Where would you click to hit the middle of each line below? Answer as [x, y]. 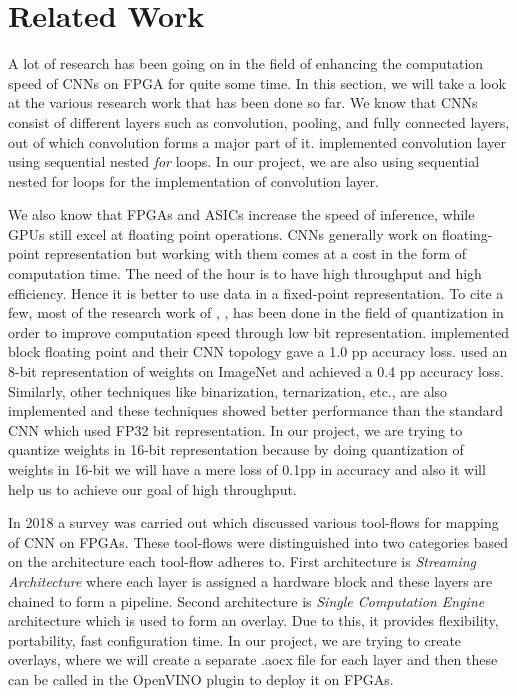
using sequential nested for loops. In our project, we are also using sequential [244, 161]
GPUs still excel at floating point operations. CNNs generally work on [223, 233]
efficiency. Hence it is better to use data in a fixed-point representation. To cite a [256, 292]
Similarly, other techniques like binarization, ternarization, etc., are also [228, 390]
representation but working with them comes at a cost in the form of [255, 253]
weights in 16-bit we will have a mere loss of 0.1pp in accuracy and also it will [247, 469]
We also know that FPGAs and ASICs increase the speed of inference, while [241, 214]
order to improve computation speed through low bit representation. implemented [258, 331]
